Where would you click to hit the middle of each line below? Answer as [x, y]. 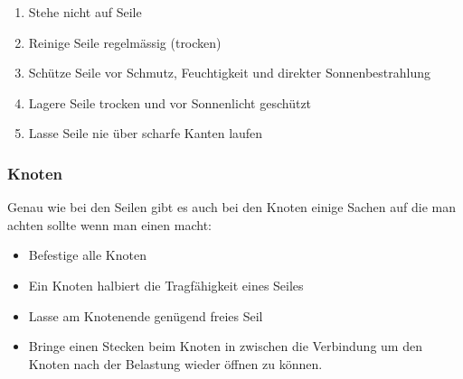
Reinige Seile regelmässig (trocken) [125, 42]
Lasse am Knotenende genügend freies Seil [146, 315]
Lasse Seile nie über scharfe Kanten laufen [146, 133]
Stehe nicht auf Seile [85, 12]
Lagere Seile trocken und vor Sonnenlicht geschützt [170, 102]
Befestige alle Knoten [87, 255]
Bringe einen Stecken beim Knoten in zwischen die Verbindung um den [225, 346]
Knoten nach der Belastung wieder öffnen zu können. [175, 363]
